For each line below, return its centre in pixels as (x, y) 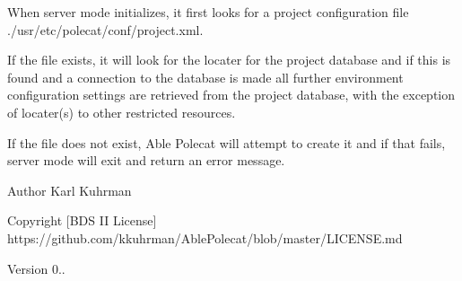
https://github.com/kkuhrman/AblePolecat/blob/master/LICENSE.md (205, 237)
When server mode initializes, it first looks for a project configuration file (208, 12)
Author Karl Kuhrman (70, 190)
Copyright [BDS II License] (82, 220)
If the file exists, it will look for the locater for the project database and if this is (229, 60)
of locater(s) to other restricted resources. (122, 112)
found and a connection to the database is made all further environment (205, 77)
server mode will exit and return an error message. (146, 160)
